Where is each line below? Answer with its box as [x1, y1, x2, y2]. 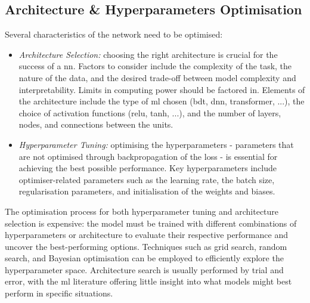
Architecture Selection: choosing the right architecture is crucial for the [18, 48, 278, 60]
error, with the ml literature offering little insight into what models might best [5, 275, 292, 287]
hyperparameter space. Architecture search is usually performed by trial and [5, 263, 284, 276]
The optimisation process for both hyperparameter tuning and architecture [5, 205, 279, 217]
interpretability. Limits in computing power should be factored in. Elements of [18, 83, 305, 95]
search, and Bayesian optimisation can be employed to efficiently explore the [5, 252, 284, 264]
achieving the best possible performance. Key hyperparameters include [18, 162, 277, 174]
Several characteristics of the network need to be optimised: [5, 28, 223, 41]
